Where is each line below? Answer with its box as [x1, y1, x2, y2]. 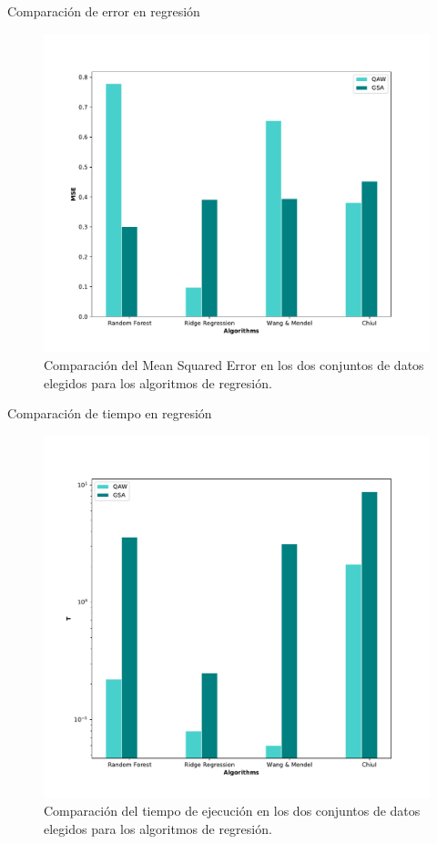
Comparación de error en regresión [7, 2, 200, 20]
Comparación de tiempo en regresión [7, 404, 212, 423]
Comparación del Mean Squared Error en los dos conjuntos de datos [44, 355, 424, 375]
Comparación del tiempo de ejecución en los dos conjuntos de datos [44, 801, 421, 820]
